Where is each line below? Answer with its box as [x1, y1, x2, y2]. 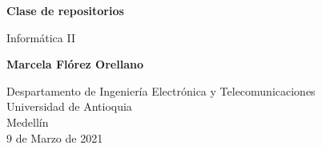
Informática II [6, 29, 75, 45]
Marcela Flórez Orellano [6, 56, 143, 73]
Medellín [6, 113, 49, 130]
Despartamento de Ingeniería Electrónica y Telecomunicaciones [6, 82, 316, 99]
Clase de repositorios [6, 2, 124, 18]
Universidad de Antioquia [6, 98, 132, 115]
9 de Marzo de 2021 [6, 129, 103, 146]
